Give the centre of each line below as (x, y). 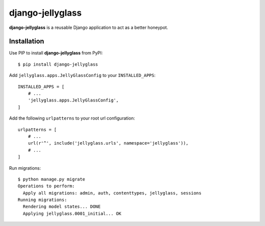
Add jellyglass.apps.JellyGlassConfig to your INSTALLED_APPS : (82, 75)
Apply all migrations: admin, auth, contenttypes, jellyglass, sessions (112, 193)
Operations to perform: (46, 186)
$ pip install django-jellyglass (58, 64)
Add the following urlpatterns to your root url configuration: (72, 118)
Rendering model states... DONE (62, 207)
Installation (26, 41)
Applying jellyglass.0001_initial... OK (72, 213)
